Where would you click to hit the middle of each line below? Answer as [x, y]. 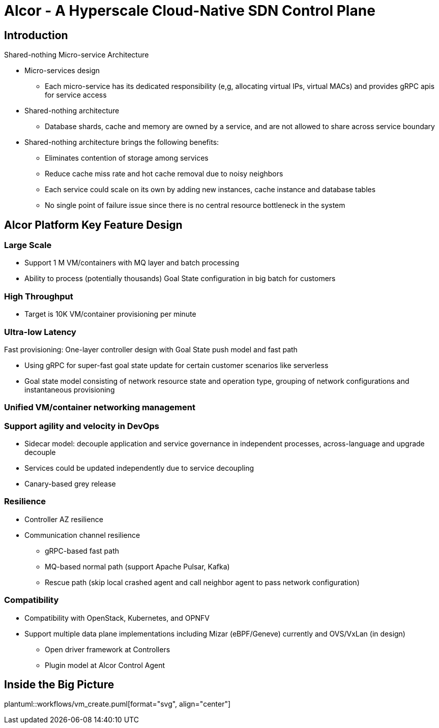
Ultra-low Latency [40, 332]
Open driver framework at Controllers [108, 649]
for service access [76, 95]
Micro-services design [62, 71]
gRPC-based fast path [82, 551]
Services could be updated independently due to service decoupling [139, 468]
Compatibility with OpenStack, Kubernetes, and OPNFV [117, 618]
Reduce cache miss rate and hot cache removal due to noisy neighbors [164, 174]
